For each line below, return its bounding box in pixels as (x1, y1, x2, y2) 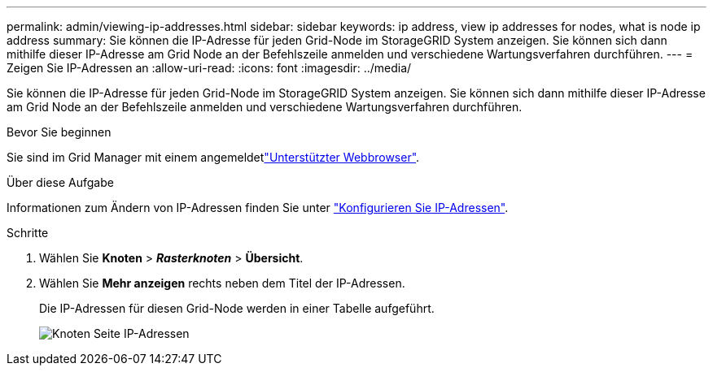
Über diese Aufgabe (7, 175, 114, 189)
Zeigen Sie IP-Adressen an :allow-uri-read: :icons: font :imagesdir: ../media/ (7, 61, 412, 75)
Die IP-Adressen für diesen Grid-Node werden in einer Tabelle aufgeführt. (39, 301, 435, 315)
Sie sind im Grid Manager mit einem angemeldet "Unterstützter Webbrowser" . (7, 150, 420, 164)
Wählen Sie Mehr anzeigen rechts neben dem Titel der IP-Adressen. (39, 276, 405, 290)
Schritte (7, 226, 49, 240)
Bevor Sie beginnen (7, 125, 112, 139)
